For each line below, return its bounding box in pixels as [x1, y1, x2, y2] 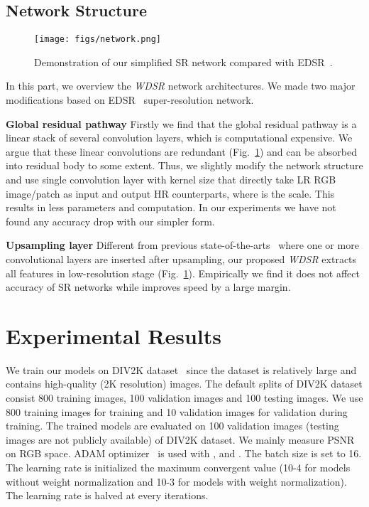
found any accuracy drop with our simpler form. [6, 213, 215, 228]
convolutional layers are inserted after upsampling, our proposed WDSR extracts [6, 251, 357, 266]
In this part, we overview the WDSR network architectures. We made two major [6, 78, 356, 93]
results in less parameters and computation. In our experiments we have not [6, 200, 336, 215]
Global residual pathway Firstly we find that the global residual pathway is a [6, 116, 357, 131]
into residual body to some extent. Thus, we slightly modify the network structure [6, 158, 363, 173]
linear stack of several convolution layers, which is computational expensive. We [6, 130, 353, 145]
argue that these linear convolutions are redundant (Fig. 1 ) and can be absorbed [6, 144, 357, 159]
